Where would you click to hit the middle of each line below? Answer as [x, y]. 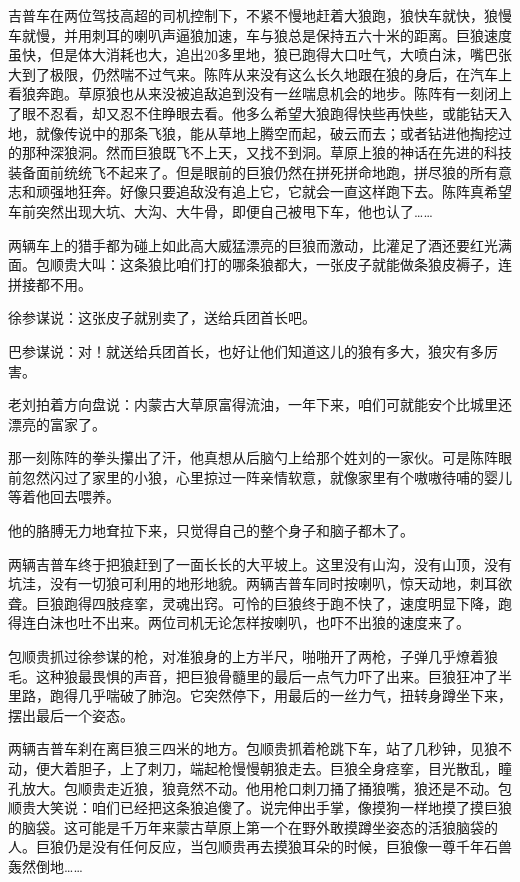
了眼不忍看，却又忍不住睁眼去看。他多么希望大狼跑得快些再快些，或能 [239, 112]
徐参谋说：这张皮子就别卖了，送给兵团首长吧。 [162, 317]
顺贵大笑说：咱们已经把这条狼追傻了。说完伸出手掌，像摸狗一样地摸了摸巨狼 [260, 807]
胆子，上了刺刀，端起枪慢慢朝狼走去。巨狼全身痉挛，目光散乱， [287, 768]
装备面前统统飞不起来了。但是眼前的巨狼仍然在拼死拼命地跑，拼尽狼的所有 [253, 171]
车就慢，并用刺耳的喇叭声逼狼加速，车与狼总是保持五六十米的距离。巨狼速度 [260, 34]
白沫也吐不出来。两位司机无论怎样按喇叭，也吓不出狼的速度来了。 [252, 622]
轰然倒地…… [45, 865]
